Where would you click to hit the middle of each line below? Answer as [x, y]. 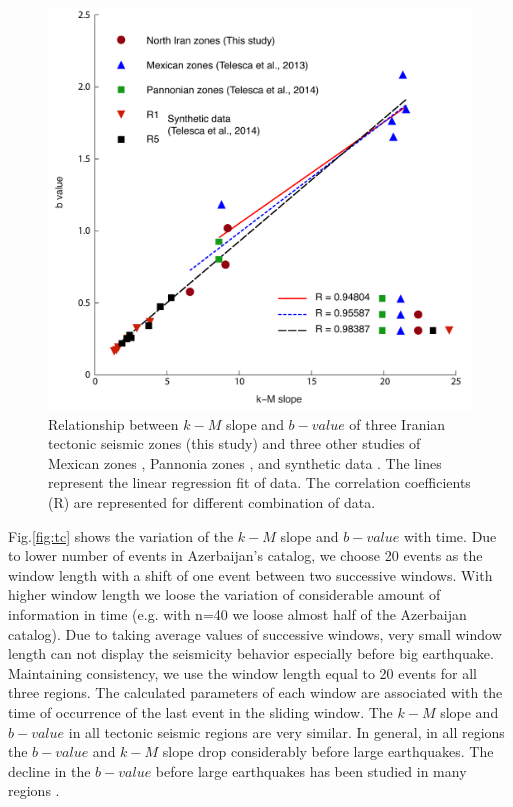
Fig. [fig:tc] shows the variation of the [121, 535]
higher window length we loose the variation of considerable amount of [224, 594]
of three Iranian [397, 423]
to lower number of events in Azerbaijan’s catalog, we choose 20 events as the [245, 555]
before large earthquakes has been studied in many [311, 770]
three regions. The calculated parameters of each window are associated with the [255, 692]
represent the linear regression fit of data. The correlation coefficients [259, 482]
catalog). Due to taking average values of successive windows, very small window [255, 633]
